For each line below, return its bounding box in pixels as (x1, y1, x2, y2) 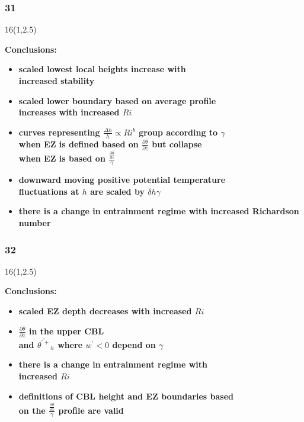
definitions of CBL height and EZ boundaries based (18, 389, 233, 402)
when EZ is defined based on (18, 137, 139, 150)
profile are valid (58, 404, 124, 416)
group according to (139, 125, 218, 138)
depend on (112, 338, 156, 350)
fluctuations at (18, 185, 79, 197)
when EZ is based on (18, 152, 105, 165)
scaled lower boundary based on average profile (18, 94, 216, 107)
